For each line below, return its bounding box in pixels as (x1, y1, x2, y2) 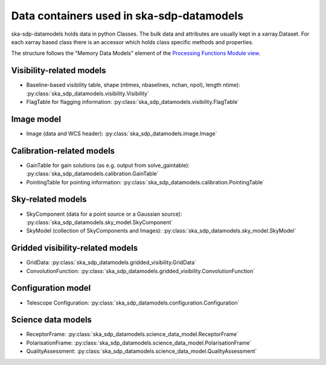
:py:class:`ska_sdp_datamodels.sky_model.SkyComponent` (26, 218, 173, 226)
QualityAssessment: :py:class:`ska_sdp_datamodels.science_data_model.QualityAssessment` (26, 347, 257, 355)
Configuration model (11, 283, 91, 293)
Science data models (11, 315, 92, 325)
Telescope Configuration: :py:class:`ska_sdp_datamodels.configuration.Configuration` (26, 299, 240, 306)
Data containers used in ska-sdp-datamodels (11, 9, 244, 22)
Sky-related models (11, 194, 87, 205)
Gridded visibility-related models (11, 243, 138, 253)
